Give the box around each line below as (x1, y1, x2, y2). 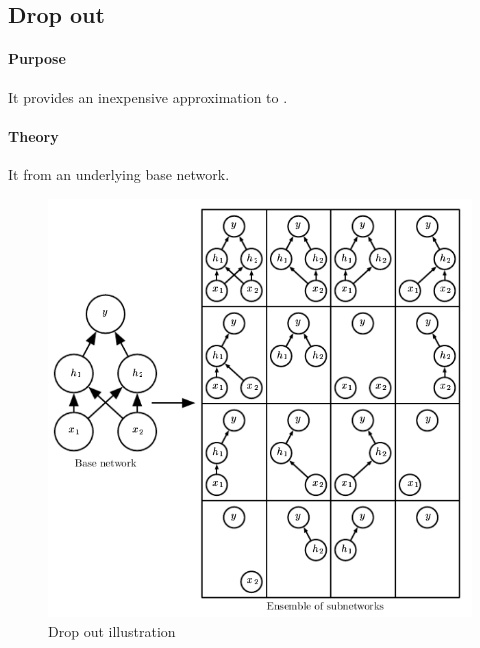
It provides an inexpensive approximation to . (8, 86, 288, 107)
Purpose (8, 48, 66, 69)
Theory (8, 125, 59, 146)
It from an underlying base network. (8, 163, 230, 184)
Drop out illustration (48, 620, 176, 641)
